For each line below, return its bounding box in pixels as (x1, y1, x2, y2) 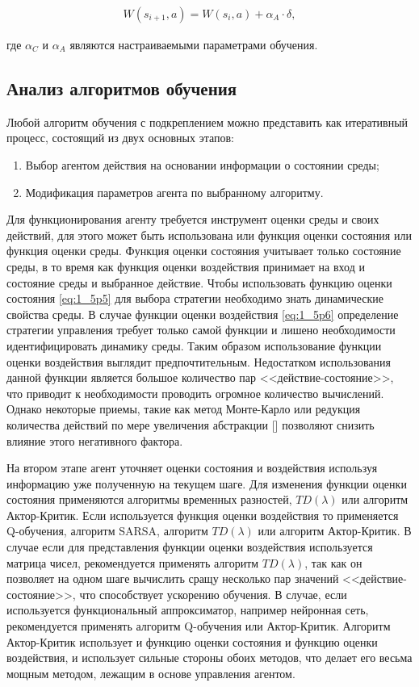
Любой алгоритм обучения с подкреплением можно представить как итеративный (6, 113, 409, 130)
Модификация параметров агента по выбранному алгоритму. (25, 183, 324, 200)
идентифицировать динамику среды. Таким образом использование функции (6, 337, 382, 354)
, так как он (304, 554, 362, 571)
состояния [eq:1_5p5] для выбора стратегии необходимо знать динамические (6, 290, 384, 307)
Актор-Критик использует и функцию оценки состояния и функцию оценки (6, 633, 378, 650)
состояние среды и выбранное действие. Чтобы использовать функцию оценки (6, 274, 392, 291)
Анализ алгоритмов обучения (6, 76, 237, 101)
